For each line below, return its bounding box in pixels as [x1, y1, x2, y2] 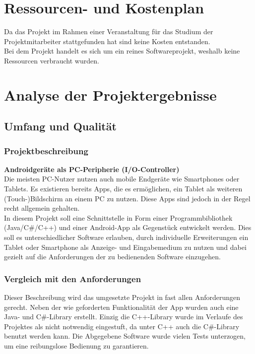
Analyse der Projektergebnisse [4, 84, 217, 105]
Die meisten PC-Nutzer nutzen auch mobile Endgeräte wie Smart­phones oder [4, 174, 240, 184]
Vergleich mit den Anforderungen [4, 272, 141, 285]
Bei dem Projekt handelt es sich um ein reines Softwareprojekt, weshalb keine [4, 46, 240, 56]
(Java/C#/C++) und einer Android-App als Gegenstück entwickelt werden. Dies [4, 222, 252, 233]
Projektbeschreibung [4, 144, 88, 157]
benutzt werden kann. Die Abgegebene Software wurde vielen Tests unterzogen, [4, 331, 246, 341]
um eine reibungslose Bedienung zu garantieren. [4, 341, 149, 351]
